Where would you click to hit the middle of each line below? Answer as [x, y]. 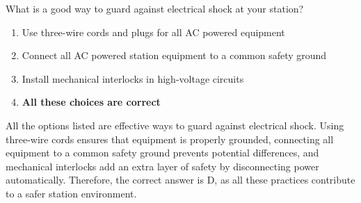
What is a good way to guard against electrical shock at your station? [155, 8]
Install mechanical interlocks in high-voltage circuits [133, 78]
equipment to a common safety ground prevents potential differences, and [162, 153]
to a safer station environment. [71, 193]
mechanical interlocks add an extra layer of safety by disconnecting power [162, 166]
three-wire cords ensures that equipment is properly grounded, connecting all [170, 139]
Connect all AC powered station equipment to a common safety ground [174, 55]
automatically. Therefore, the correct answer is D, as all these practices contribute [180, 180]
